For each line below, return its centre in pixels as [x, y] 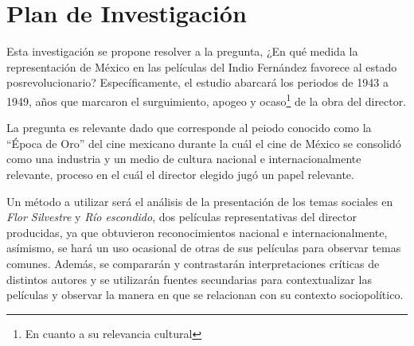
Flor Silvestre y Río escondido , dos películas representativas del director [182, 217]
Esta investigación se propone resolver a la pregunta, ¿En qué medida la [182, 51]
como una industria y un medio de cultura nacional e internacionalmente [184, 159]
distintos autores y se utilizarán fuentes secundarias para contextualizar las [189, 279]
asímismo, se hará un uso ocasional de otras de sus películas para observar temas [204, 248]
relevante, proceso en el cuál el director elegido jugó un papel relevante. [180, 174]
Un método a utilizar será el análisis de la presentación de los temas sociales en [200, 201]
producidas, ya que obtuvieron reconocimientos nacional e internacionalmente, [197, 232]
